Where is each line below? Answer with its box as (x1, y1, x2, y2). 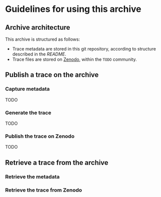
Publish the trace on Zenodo (5, 133, 75, 140)
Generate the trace (5, 109, 52, 116)
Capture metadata (5, 86, 50, 93)
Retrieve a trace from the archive (5, 158, 108, 167)
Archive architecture (5, 23, 70, 32)
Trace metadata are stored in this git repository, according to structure (12, 46, 156, 51)
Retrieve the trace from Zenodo (5, 187, 82, 194)
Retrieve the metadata (5, 173, 60, 180)
